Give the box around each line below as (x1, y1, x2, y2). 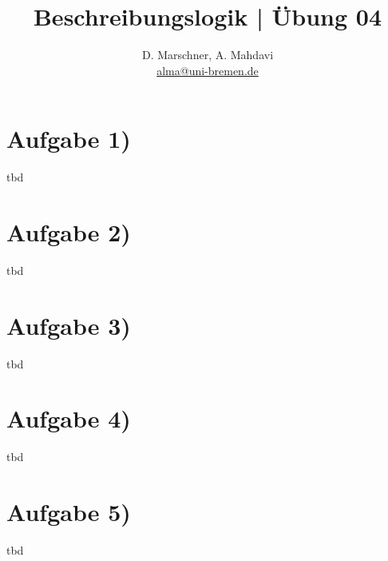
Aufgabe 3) (6, 308, 131, 341)
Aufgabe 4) (6, 402, 131, 435)
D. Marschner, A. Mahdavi (141, 46, 274, 63)
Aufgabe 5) (6, 495, 131, 528)
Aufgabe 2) (6, 216, 131, 249)
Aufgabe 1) (6, 122, 131, 155)
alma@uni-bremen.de (156, 62, 259, 78)
